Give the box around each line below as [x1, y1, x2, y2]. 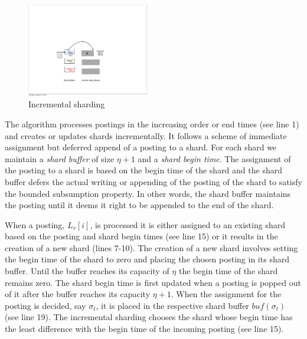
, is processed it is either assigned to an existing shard [90, 218, 285, 231]
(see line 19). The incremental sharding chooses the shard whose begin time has [5, 311, 293, 323]
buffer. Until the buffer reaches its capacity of [5, 265, 169, 277]
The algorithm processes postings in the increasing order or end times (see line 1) [5, 117, 299, 130]
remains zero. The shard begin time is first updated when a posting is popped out [5, 276, 301, 288]
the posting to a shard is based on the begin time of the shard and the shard [5, 164, 282, 176]
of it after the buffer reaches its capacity [5, 288, 151, 300]
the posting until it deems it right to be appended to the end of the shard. [5, 199, 274, 211]
